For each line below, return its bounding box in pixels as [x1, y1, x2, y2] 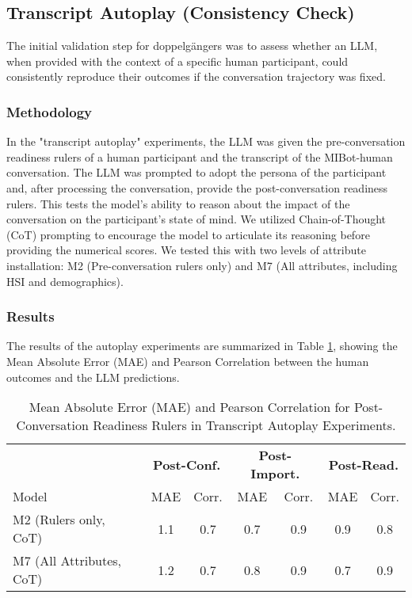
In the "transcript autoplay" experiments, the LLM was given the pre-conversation [6, 133, 406, 150]
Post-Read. [328, 455, 399, 474]
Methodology [6, 101, 93, 121]
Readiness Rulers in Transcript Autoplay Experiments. [93, 416, 396, 435]
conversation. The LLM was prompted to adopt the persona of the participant [6, 164, 387, 181]
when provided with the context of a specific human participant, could [6, 52, 349, 69]
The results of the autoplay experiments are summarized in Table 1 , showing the [6, 337, 398, 354]
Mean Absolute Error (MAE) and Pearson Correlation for [29, 398, 350, 417]
